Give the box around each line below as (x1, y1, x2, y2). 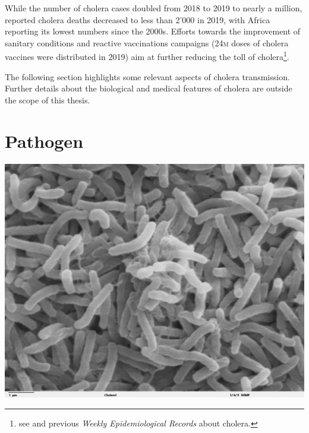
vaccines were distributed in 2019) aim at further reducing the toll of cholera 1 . (5, 49, 289, 63)
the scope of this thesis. (5, 93, 90, 106)
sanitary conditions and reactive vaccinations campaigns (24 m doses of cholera (5, 36, 289, 49)
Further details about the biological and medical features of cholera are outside (5, 82, 292, 94)
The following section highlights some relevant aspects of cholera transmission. (5, 70, 290, 83)
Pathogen (5, 128, 84, 153)
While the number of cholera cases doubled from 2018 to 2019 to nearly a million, (5, 2, 302, 14)
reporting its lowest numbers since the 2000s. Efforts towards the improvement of (5, 25, 301, 37)
